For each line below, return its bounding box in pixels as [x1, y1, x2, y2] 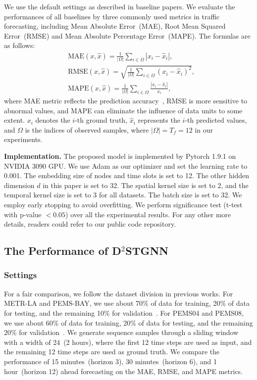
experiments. [4, 134, 43, 144]
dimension [4, 180, 35, 190]
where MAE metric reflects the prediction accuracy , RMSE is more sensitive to [4, 95, 248, 106]
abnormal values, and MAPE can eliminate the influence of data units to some [4, 105, 243, 115]
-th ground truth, [75, 115, 128, 125]
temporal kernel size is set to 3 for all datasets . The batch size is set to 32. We [4, 190, 242, 200]
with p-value [4, 209, 42, 219]
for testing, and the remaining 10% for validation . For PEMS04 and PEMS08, [4, 307, 244, 318]
